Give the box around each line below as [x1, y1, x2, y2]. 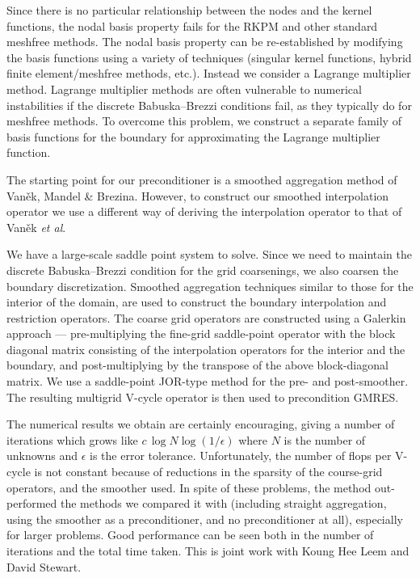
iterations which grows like [6, 431, 138, 448]
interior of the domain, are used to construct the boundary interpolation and [6, 293, 387, 310]
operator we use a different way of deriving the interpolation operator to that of [6, 203, 402, 220]
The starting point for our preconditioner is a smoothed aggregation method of [6, 171, 397, 188]
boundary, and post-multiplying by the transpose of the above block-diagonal [6, 357, 388, 373]
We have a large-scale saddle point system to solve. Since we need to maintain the [6, 246, 413, 263]
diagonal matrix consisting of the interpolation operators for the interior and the [6, 340, 405, 357]
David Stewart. [6, 558, 82, 575]
